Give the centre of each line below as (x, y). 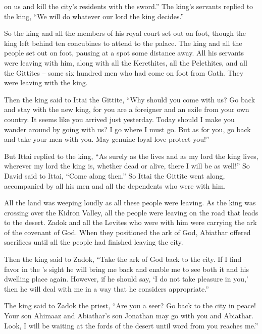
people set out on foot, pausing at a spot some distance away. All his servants (124, 53)
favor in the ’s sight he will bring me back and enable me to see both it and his (126, 269)
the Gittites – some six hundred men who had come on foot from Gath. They (124, 72)
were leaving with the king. (46, 82)
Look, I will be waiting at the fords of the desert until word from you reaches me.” (131, 325)
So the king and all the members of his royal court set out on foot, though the (125, 33)
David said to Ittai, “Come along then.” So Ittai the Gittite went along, (115, 175)
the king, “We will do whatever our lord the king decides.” (94, 16)
